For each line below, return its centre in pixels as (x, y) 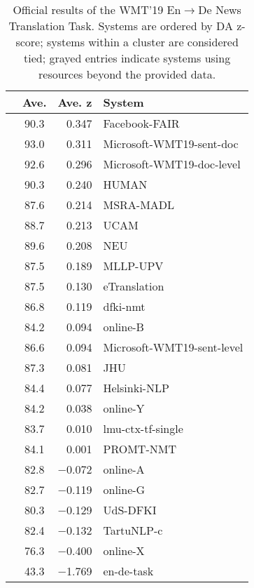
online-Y (124, 408)
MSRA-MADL (139, 205)
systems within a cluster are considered (142, 42)
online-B (124, 327)
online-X (124, 550)
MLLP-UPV (133, 266)
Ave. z (75, 102)
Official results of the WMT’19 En (97, 9)
